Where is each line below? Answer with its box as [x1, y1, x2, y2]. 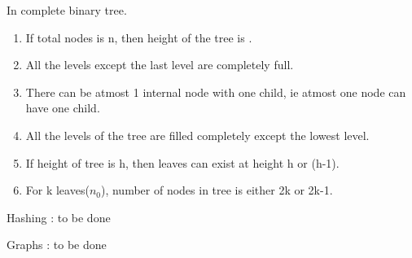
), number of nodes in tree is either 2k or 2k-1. [100, 181, 333, 199]
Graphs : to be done [7, 236, 107, 253]
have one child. [25, 99, 100, 116]
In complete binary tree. [7, 2, 127, 18]
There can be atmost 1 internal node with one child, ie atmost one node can [25, 83, 406, 100]
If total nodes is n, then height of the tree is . [25, 28, 252, 46]
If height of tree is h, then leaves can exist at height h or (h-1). [25, 154, 340, 171]
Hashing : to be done [7, 208, 111, 225]
